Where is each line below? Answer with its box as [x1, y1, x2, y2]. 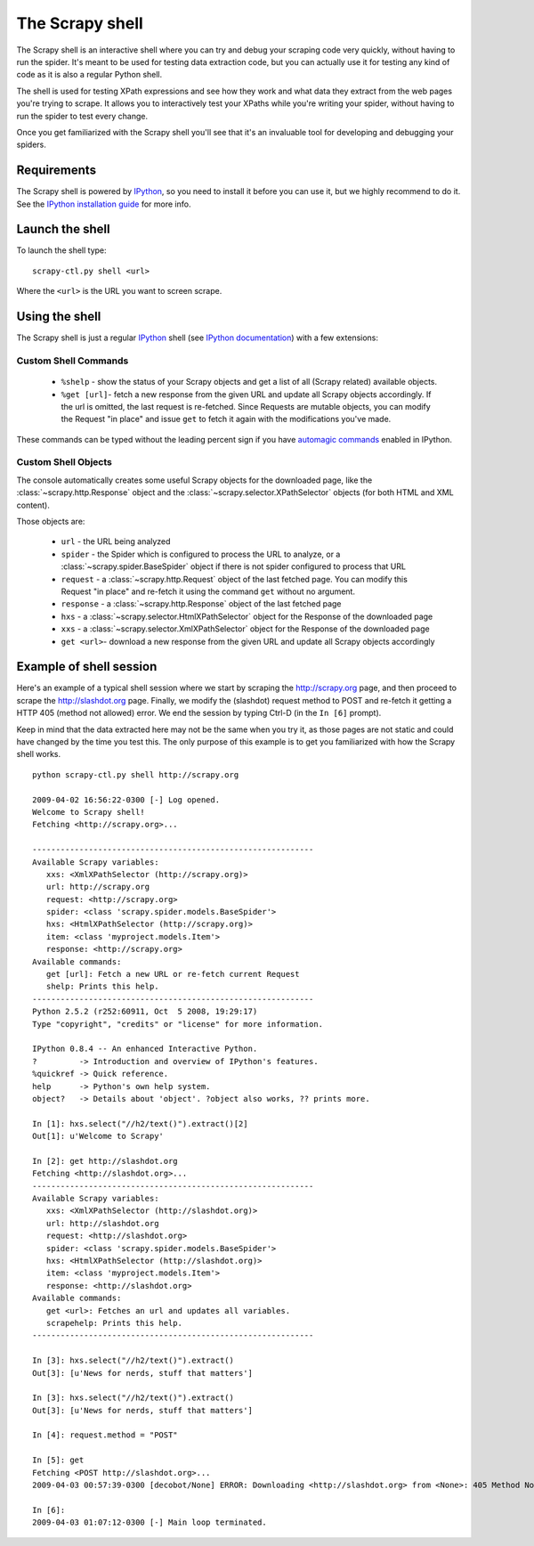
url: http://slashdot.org [45, 1218, 159, 1228]
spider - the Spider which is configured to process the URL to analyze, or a [61, 549, 341, 559]
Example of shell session [16, 659, 158, 674]
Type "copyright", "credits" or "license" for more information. [32, 1019, 324, 1029]
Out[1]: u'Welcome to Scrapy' [32, 1131, 165, 1142]
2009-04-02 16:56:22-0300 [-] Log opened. [32, 794, 221, 805]
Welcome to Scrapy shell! [32, 807, 146, 817]
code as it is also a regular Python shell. [16, 69, 163, 80]
